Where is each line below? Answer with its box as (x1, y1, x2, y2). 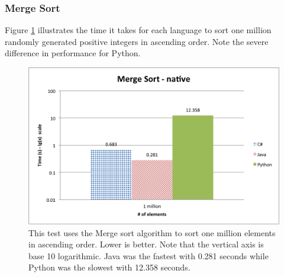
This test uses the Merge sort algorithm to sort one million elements (28, 226, 276, 239)
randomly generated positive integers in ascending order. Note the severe (5, 35, 269, 47)
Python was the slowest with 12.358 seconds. (28, 261, 191, 273)
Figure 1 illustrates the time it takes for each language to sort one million (5, 24, 272, 36)
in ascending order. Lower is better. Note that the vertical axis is (28, 238, 264, 250)
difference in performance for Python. (5, 47, 141, 59)
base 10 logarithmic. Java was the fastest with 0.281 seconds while (28, 249, 269, 262)
